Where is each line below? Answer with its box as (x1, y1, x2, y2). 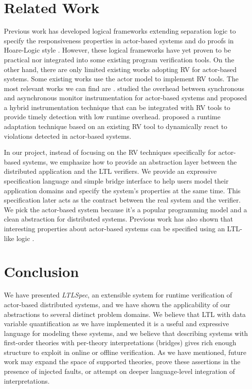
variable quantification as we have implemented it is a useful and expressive (4, 318, 229, 329)
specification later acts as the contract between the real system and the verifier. (4, 195, 241, 205)
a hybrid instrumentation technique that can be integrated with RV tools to (4, 102, 231, 112)
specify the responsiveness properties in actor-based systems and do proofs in (4, 35, 234, 45)
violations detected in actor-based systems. (4, 130, 131, 141)
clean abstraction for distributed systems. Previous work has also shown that (4, 214, 233, 224)
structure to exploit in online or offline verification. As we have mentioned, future (4, 347, 247, 357)
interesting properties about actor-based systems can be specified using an (4, 223, 225, 233)
